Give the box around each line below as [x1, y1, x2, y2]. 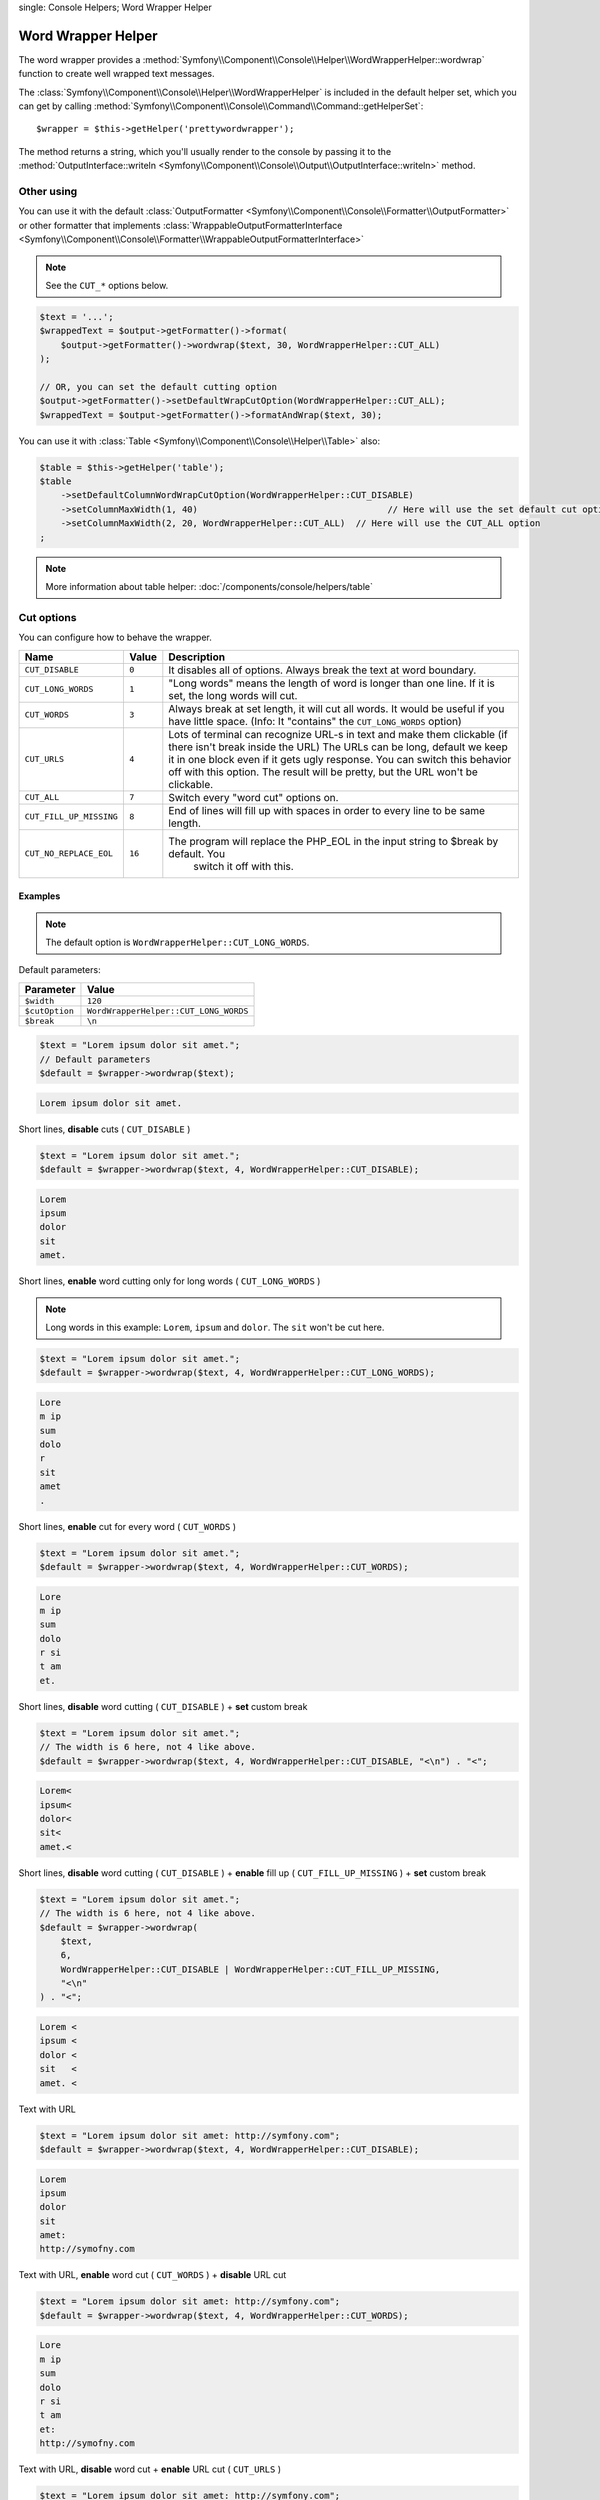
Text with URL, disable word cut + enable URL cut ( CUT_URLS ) [18, 2463, 282, 2475]
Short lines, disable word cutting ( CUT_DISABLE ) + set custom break [18, 1700, 308, 1712]
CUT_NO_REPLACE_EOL [24, 848, 114, 859]
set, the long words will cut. [168, 688, 298, 702]
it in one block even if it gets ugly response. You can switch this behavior [168, 752, 512, 766]
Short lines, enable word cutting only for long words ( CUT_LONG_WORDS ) [18, 1275, 321, 1287]
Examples [18, 890, 61, 902]
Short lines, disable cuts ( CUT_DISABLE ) [18, 1123, 191, 1135]
